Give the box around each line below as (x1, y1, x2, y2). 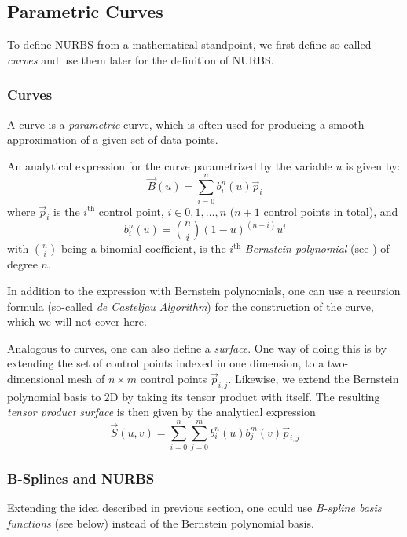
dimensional (7, 370, 64, 386)
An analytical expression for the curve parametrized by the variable (7, 157, 332, 174)
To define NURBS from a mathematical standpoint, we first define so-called (7, 36, 372, 53)
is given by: (346, 157, 401, 174)
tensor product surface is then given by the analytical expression (7, 404, 316, 420)
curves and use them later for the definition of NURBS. (7, 51, 274, 68)
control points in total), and (263, 203, 398, 219)
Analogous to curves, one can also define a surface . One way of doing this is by (7, 339, 387, 356)
